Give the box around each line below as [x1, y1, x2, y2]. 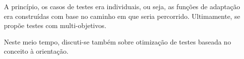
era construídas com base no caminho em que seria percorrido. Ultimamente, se [4, 11, 240, 21]
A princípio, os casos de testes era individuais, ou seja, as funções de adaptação [4, 1, 240, 11]
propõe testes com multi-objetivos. [4, 20, 106, 30]
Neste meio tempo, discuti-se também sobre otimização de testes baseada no [4, 36, 231, 46]
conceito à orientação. [4, 46, 69, 56]
